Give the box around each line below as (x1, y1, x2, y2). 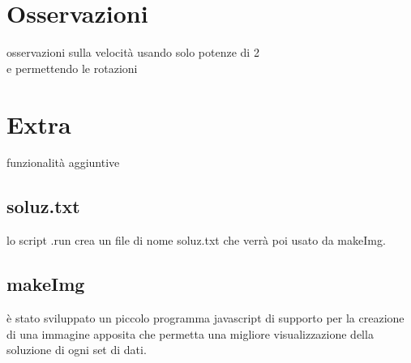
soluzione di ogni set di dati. (6, 341, 147, 358)
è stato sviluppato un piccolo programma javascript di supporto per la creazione (6, 310, 405, 327)
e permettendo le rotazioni (6, 59, 138, 76)
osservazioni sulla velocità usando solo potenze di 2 (6, 44, 259, 61)
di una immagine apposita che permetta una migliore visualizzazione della (6, 325, 374, 342)
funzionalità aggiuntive (6, 154, 120, 171)
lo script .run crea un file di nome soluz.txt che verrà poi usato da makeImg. (6, 232, 386, 249)
